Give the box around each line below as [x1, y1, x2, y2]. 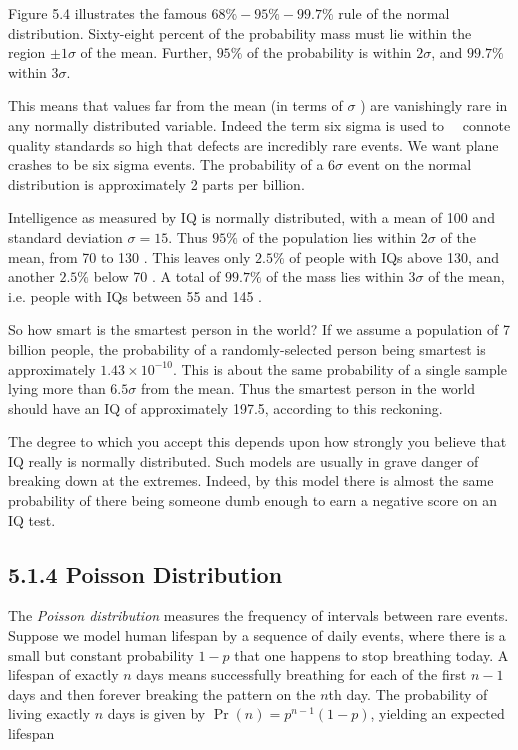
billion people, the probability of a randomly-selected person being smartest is [8, 338, 486, 359]
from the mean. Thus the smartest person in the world [140, 378, 476, 399]
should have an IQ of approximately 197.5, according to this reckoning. [8, 397, 443, 418]
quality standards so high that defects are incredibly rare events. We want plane [8, 134, 499, 155]
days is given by [107, 703, 206, 724]
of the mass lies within [266, 266, 404, 287]
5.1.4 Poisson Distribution [8, 558, 283, 589]
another [8, 266, 55, 287]
